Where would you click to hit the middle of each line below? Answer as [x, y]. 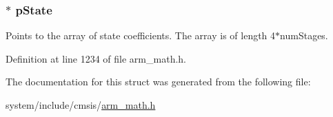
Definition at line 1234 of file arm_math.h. [96, 58]
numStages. [304, 35]
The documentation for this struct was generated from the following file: [158, 82]
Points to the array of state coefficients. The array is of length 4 [141, 35]
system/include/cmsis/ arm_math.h [81, 105]
